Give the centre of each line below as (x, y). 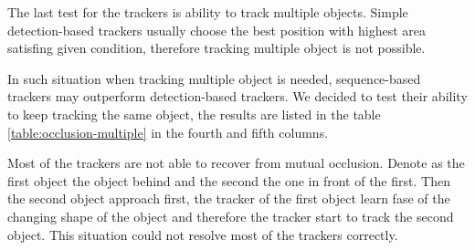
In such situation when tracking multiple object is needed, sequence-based (214, 78)
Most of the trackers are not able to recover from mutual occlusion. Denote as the (236, 163)
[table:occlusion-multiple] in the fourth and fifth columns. (168, 132)
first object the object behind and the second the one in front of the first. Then (229, 180)
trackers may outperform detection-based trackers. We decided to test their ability (237, 96)
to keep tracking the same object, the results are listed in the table (194, 114)
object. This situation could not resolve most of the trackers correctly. (203, 234)
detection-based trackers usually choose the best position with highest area (216, 30)
